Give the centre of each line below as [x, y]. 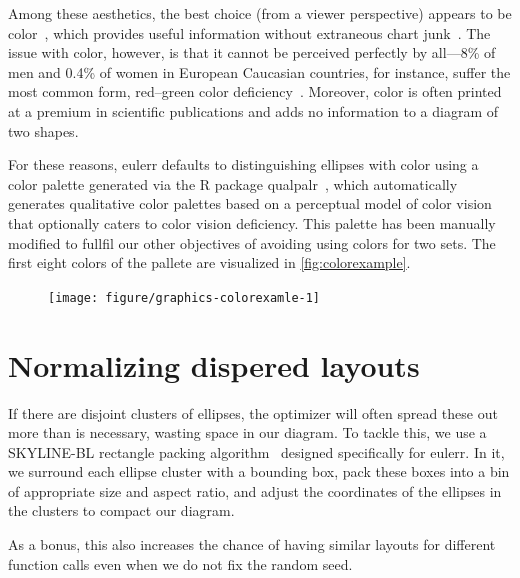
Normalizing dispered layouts [214, 364]
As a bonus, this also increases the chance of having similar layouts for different [252, 544]
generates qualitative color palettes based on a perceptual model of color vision [250, 203]
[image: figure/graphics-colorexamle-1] [184, 297]
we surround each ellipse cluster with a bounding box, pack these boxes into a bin [259, 471]
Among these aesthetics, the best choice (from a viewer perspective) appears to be [260, 13]
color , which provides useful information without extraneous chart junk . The [249, 32]
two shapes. [43, 130]
